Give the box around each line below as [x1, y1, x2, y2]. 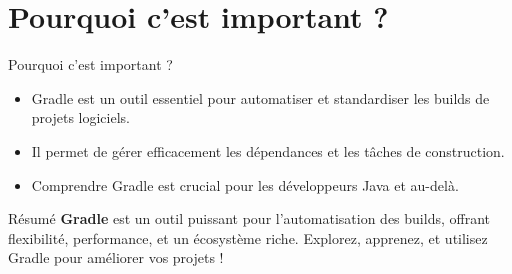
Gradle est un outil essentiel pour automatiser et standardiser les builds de [31, 87, 490, 108]
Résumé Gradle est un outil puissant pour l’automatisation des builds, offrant [8, 208, 490, 229]
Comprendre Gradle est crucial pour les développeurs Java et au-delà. [31, 174, 459, 195]
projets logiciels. [31, 107, 130, 128]
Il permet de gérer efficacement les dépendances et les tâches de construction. [31, 140, 505, 161]
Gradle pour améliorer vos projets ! [8, 247, 224, 268]
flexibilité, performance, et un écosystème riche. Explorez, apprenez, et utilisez [8, 227, 488, 248]
